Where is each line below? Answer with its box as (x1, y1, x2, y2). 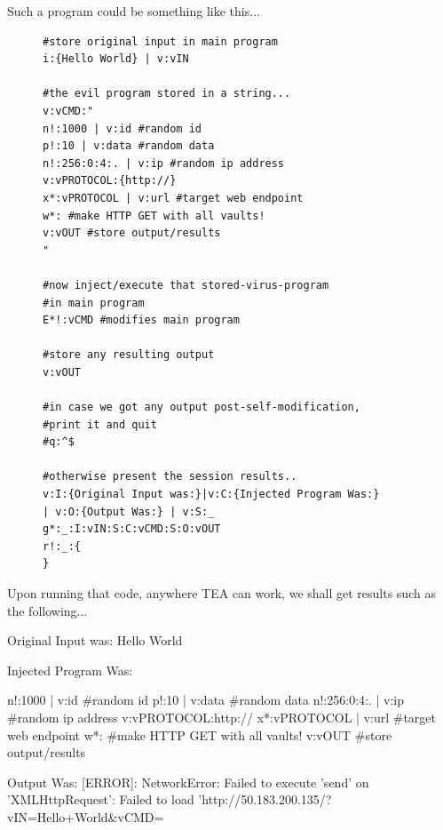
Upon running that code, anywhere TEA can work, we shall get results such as (7, 584, 436, 602)
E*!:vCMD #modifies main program (43, 314, 240, 327)
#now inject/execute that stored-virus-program (43, 278, 329, 291)
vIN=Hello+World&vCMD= (7, 807, 164, 826)
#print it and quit (43, 418, 157, 431)
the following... (7, 601, 88, 619)
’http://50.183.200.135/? (198, 790, 332, 809)
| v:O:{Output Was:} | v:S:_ (43, 505, 215, 518)
